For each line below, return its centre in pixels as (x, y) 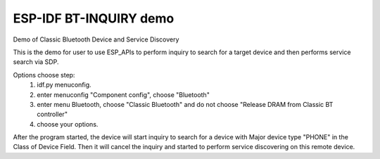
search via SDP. (36, 62)
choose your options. (68, 124)
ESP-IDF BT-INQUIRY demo (94, 18)
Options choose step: (44, 75)
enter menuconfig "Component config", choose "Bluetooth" (123, 94)
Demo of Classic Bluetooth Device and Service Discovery (96, 39)
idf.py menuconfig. (64, 85)
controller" (52, 114)
